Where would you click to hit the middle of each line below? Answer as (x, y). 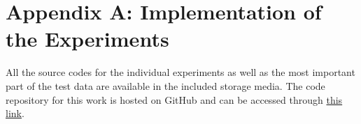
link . (15, 113)
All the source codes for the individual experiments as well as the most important (180, 72)
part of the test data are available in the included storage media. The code (165, 85)
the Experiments (87, 39)
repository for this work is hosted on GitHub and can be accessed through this (174, 99)
